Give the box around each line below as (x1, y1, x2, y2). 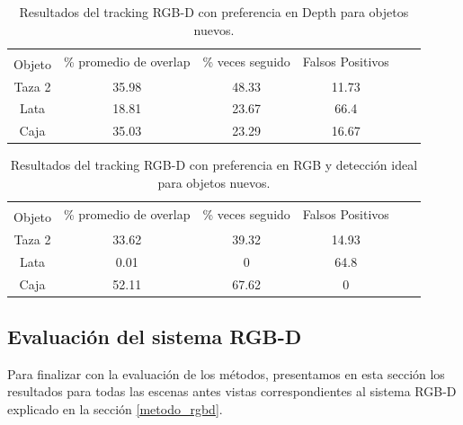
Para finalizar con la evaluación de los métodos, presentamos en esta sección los (7, 364, 445, 383)
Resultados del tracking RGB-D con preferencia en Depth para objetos (19, 3, 409, 21)
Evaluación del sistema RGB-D (7, 323, 302, 350)
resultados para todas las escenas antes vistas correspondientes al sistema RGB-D (7, 382, 457, 401)
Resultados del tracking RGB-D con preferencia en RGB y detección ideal (10, 155, 418, 174)
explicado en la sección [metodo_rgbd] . (7, 400, 223, 419)
